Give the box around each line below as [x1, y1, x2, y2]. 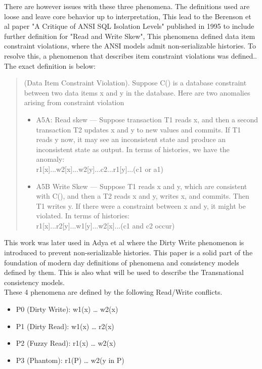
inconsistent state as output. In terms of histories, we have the [36, 144, 230, 154]
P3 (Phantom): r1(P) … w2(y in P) [16, 354, 124, 365]
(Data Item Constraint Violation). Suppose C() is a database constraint [24, 77, 247, 88]
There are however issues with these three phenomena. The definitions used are [4, 1, 250, 11]
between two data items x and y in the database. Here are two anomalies [24, 87, 250, 98]
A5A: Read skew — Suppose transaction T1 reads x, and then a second [36, 114, 258, 124]
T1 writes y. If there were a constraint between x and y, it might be [36, 200, 246, 211]
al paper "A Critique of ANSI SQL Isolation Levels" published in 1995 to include [4, 21, 254, 31]
